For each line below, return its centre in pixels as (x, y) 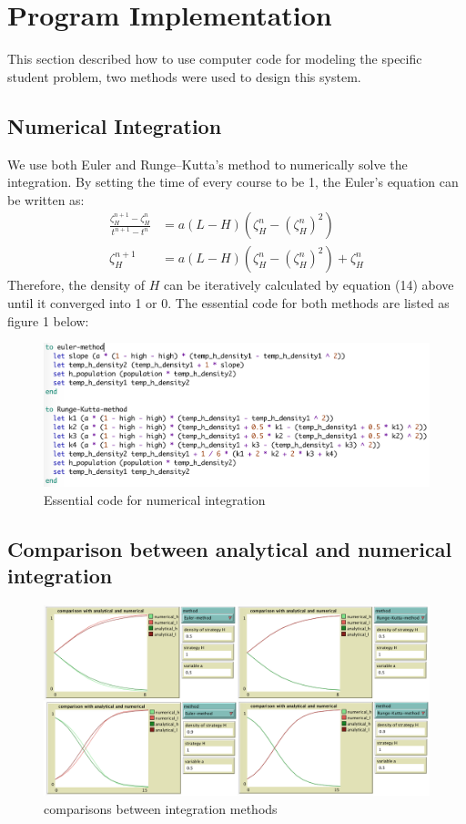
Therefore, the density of (76, 285)
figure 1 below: (48, 320)
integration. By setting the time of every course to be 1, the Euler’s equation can (233, 182)
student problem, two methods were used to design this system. (184, 76)
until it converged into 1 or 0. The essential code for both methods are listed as (228, 302)
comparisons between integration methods (161, 808)
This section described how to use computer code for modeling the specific (215, 59)
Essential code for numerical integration (155, 500)
